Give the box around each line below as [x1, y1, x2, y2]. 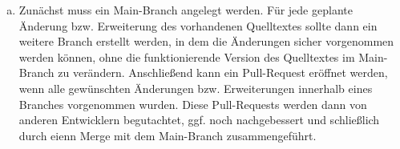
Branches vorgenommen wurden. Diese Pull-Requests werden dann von [18, 95, 367, 112]
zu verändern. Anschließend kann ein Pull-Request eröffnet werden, [58, 64, 388, 81]
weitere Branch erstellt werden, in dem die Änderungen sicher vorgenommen [18, 33, 394, 50]
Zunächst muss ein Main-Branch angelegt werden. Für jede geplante [18, 2, 353, 18]
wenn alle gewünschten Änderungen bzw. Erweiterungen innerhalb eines [18, 79, 373, 96]
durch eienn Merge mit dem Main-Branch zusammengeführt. [18, 127, 317, 143]
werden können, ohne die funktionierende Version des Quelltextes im [18, 48, 355, 65]
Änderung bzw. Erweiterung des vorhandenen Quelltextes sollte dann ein [18, 17, 378, 34]
